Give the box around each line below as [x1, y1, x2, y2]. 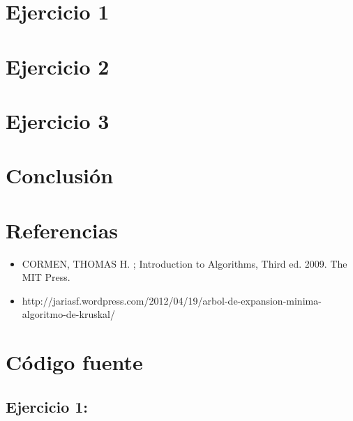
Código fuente [6, 348, 143, 376]
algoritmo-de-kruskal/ [22, 307, 115, 321]
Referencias [6, 215, 119, 244]
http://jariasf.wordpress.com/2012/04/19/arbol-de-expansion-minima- [22, 293, 322, 307]
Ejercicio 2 [6, 52, 110, 80]
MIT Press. [22, 270, 70, 284]
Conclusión [6, 161, 114, 190]
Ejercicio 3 [6, 106, 110, 135]
